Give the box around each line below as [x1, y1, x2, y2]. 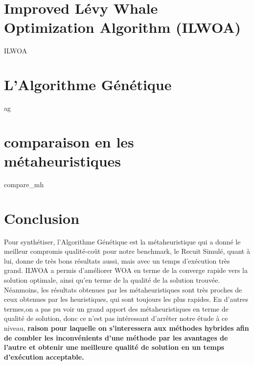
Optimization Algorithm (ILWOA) [4, 17, 241, 37]
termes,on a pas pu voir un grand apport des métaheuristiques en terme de [4, 303, 229, 314]
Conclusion [4, 208, 80, 228]
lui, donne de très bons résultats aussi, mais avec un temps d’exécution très [4, 255, 230, 266]
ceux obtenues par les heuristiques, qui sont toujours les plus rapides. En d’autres [4, 294, 248, 304]
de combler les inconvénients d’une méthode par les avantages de [4, 332, 228, 342]
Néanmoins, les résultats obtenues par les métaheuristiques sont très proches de [4, 284, 242, 294]
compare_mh [4, 179, 44, 189]
